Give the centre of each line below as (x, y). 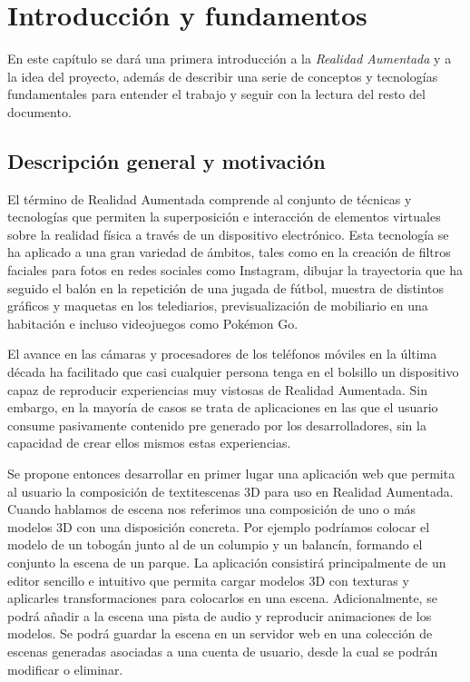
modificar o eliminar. (65, 669)
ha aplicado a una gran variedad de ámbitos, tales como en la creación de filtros (229, 252)
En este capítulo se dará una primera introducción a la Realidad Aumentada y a (230, 59)
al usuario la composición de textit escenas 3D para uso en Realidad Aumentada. (230, 491)
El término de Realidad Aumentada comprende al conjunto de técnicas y (210, 198)
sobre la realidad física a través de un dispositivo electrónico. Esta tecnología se (228, 234)
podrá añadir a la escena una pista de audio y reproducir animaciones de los (220, 615)
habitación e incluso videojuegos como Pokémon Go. (153, 323)
